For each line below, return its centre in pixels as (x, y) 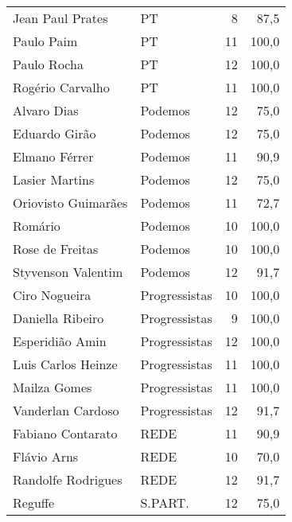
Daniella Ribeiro (58, 318)
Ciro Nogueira (52, 295)
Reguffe (34, 503)
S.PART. (165, 503)
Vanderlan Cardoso (66, 410)
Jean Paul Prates (60, 18)
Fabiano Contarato (65, 433)
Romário (37, 226)
